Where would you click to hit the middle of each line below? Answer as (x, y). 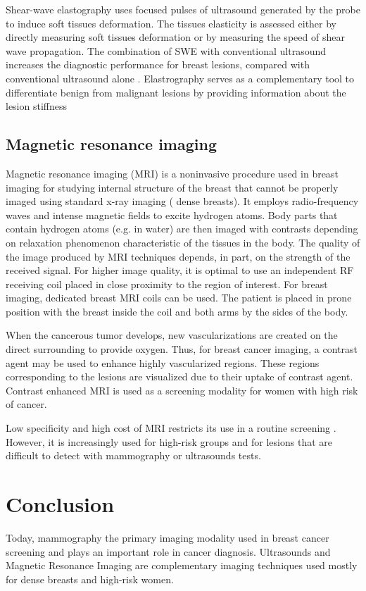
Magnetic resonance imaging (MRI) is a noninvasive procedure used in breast (172, 173)
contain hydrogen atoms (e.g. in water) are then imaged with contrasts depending (182, 229)
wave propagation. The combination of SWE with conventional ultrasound (166, 50)
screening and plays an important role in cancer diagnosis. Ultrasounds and (168, 551)
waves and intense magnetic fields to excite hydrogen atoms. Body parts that (172, 214)
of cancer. (26, 404)
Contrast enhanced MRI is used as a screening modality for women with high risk (182, 390)
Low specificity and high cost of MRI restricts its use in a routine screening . (171, 428)
